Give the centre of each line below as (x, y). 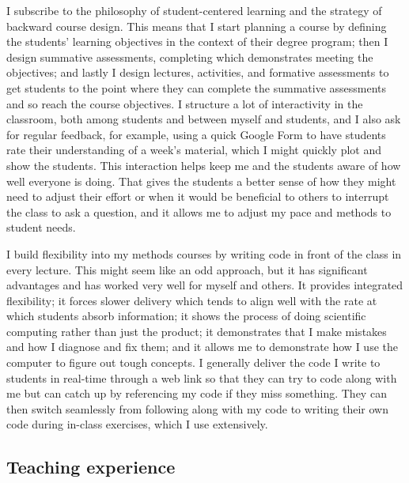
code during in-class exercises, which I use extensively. (137, 424)
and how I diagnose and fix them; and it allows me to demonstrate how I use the (202, 347)
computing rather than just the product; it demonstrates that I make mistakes (197, 331)
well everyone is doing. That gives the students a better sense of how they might (201, 181)
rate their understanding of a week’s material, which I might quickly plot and (194, 150)
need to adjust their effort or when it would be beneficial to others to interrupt (198, 196)
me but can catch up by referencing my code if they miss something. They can (197, 393)
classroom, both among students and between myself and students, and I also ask (204, 119)
